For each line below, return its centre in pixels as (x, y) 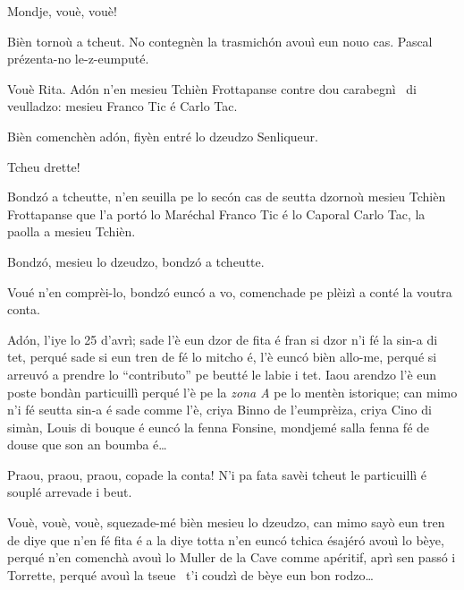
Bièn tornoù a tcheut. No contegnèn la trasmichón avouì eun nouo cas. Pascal (220, 41)
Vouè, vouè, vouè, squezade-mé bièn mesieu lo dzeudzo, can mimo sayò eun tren (226, 522)
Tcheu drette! (44, 166)
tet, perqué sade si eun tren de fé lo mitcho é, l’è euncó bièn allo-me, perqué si (222, 357)
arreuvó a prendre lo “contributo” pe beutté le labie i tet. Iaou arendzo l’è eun (222, 374)
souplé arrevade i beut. (70, 492)
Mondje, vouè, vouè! (62, 11)
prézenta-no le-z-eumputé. (78, 59)
